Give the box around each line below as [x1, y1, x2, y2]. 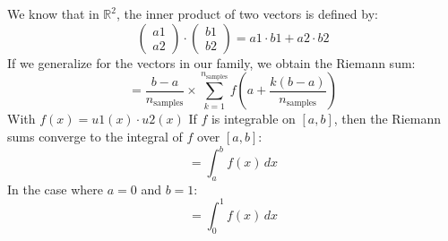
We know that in [7, 4, 99, 22]
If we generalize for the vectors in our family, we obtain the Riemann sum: [7, 53, 416, 72]
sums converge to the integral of [7, 126, 183, 145]
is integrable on [211, 109, 296, 128]
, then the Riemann [333, 109, 441, 128]
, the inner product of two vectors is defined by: [116, 4, 378, 22]
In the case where [7, 179, 104, 198]
